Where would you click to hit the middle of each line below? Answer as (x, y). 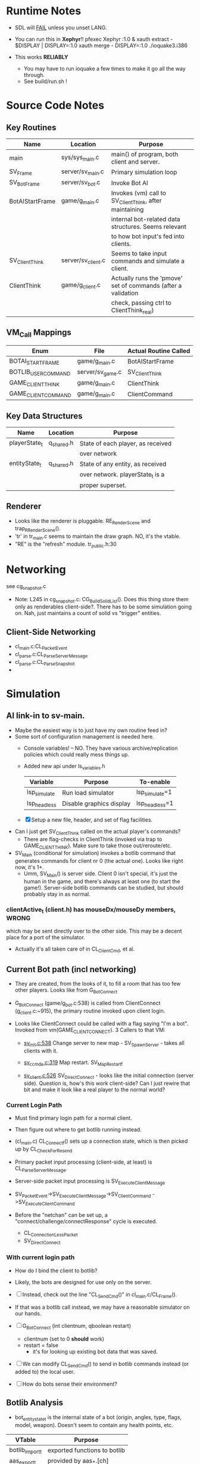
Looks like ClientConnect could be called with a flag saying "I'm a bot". (101, 1024)
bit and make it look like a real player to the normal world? (94, 1089)
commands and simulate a (148, 261)
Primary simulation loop (144, 172)
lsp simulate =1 (154, 793)
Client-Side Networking (51, 632)
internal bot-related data (146, 219)
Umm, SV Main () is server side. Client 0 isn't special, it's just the (100, 874)
